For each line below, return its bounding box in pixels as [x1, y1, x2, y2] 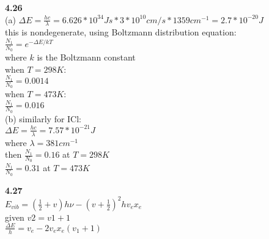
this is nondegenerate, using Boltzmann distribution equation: [5, 26, 237, 39]
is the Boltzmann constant [37, 50, 136, 63]
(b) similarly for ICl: [5, 112, 82, 125]
